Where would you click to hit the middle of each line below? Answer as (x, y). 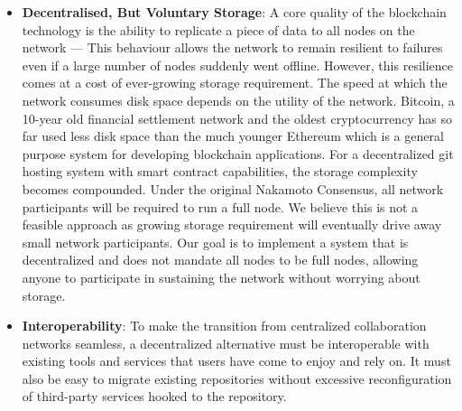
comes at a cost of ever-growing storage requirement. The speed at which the (235, 83)
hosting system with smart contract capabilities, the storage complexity (220, 171)
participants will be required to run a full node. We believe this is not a (220, 206)
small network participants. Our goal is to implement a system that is (215, 242)
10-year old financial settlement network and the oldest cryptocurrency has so (237, 118)
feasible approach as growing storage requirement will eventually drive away (232, 224)
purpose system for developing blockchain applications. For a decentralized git (238, 153)
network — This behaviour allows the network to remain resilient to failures (232, 47)
